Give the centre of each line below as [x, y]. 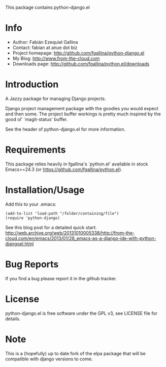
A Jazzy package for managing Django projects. [56, 99]
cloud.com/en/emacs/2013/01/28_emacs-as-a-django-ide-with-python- [81, 238]
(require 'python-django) [32, 218]
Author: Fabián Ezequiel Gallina [45, 42]
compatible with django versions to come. [49, 359]
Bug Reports [32, 264]
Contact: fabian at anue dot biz [45, 47]
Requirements [36, 150]
